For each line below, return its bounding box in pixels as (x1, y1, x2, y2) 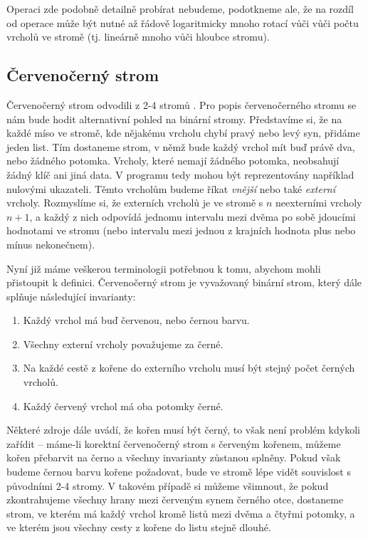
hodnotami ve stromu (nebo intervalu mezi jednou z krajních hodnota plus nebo (6, 223, 356, 238)
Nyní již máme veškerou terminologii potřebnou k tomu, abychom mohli (6, 261, 321, 276)
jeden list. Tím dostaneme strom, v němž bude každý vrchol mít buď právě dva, (6, 139, 355, 154)
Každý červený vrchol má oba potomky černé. (23, 398, 224, 413)
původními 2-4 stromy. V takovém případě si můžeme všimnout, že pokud (6, 478, 329, 493)
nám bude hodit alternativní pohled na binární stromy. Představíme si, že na (6, 111, 342, 126)
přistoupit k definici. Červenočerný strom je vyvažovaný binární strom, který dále (6, 275, 362, 290)
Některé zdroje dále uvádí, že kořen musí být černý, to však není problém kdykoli (6, 422, 360, 437)
